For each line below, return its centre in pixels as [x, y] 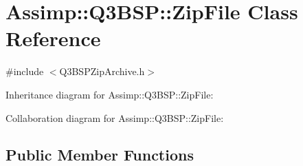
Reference [53, 38]
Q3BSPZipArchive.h [102, 71]
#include [25, 71]
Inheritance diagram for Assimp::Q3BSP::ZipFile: [110, 94]
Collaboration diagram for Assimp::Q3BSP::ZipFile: [115, 117]
